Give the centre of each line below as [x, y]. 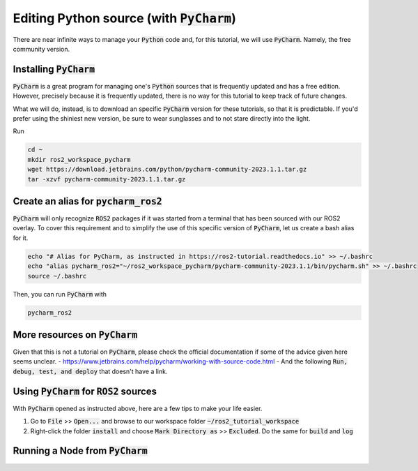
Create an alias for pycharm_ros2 [88, 201]
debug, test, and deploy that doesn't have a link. [90, 371]
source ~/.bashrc [57, 276]
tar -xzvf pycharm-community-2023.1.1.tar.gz [107, 179]
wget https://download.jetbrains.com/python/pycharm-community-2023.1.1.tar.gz [167, 170]
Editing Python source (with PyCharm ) [125, 18]
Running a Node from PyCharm [80, 451]
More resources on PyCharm [75, 335]
